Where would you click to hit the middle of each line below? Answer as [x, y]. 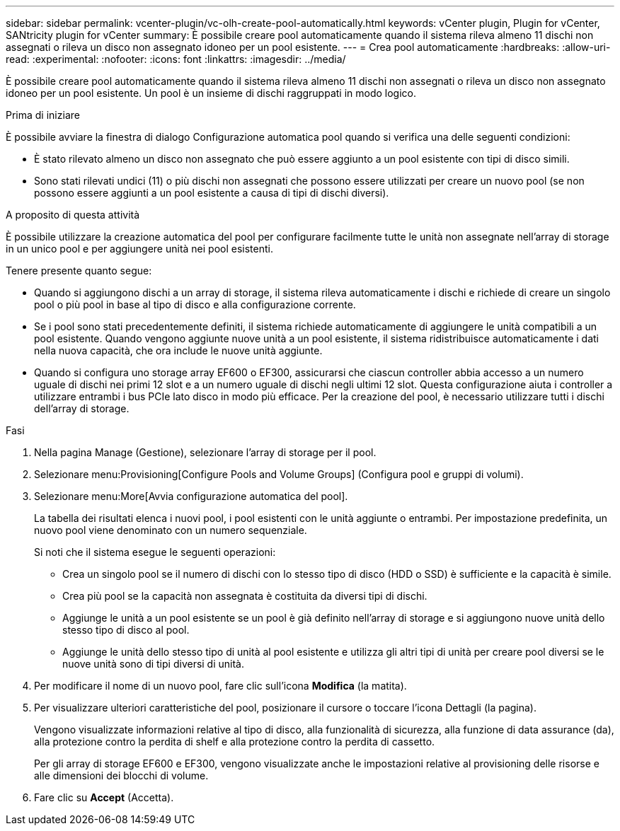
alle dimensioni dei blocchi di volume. [121, 775]
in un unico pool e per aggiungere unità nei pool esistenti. [139, 249]
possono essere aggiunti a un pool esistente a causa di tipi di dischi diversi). [212, 193]
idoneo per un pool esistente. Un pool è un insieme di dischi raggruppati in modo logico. [211, 93]
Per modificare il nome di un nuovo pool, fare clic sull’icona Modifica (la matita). [220, 686]
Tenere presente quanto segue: [79, 271]
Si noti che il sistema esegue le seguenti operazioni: [155, 552]
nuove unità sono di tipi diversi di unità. [154, 664]
